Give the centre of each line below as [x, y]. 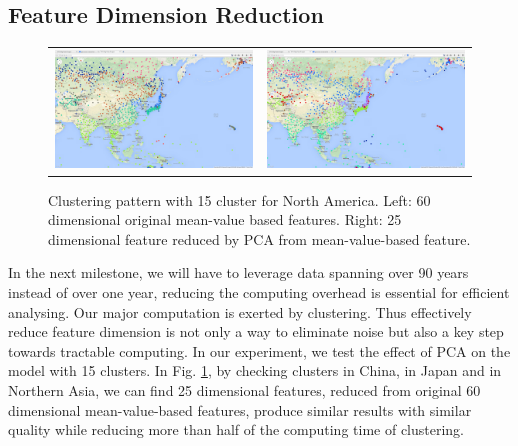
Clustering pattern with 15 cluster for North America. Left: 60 [239, 199]
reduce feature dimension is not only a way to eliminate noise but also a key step [256, 331]
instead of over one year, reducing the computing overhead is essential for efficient [259, 291]
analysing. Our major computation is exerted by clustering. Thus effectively [240, 311]
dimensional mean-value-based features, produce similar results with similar [240, 409]
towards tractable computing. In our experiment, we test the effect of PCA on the [259, 350]
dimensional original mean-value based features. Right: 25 [225, 219]
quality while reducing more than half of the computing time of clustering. [236, 429]
